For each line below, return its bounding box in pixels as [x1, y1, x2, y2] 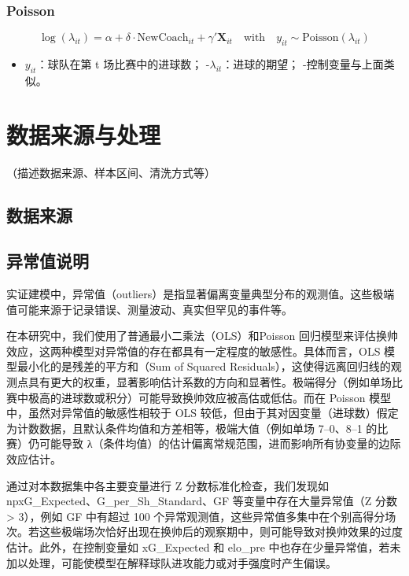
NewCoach [137, 32, 189, 44]
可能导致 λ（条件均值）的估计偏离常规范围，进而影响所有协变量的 [39, 435, 379, 452]
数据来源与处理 [6, 118, 161, 150]
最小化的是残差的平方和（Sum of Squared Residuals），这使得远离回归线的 [17, 358, 391, 375]
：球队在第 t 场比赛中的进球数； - [36, 56, 210, 72]
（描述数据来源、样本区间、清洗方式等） [6, 164, 216, 180]
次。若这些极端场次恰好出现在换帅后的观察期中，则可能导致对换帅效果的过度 [6, 523, 403, 540]
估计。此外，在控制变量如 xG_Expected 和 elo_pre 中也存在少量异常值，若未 [6, 539, 401, 556]
